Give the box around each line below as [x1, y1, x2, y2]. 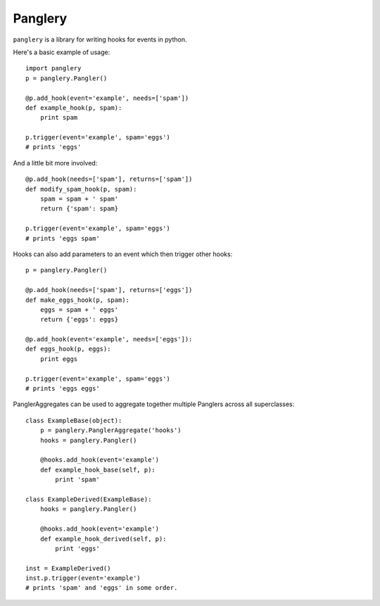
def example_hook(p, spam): [25, 103, 122, 112]
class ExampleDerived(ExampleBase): [25, 495, 152, 503]
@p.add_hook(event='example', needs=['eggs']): [25, 335, 193, 343]
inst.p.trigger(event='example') [25, 574, 141, 582]
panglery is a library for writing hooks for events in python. [13, 35, 187, 44]
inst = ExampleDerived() [25, 564, 111, 572]
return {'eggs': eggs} [39, 315, 119, 324]
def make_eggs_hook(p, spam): [25, 296, 130, 304]
